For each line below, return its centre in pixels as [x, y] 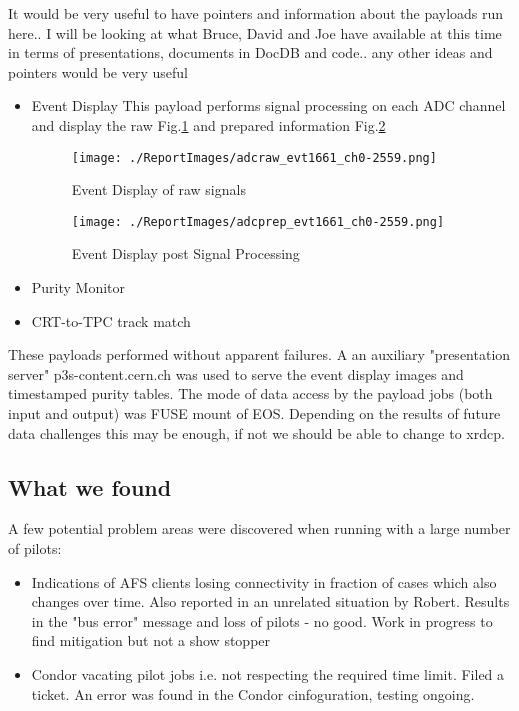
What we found [90, 486]
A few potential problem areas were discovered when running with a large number [259, 528]
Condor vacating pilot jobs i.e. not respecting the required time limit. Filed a [268, 673]
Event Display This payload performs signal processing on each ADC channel [268, 105]
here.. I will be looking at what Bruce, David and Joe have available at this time [255, 32]
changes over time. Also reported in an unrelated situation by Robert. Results [270, 601]
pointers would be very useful [98, 71]
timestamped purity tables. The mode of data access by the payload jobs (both [250, 393]
